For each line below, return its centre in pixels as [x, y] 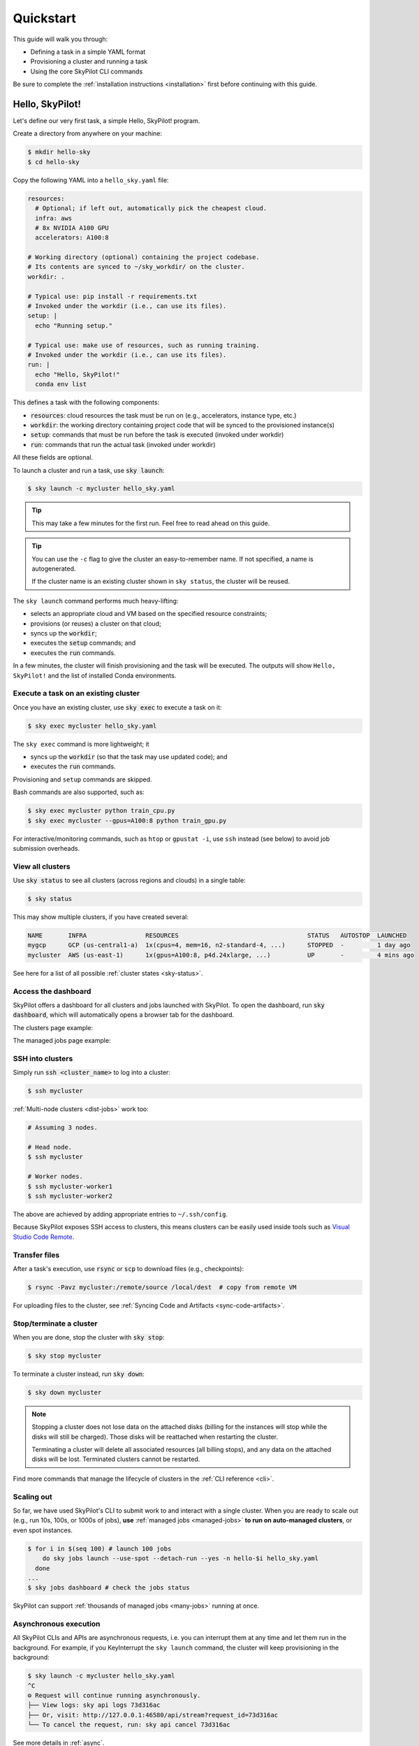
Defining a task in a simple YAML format [88, 52]
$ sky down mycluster [65, 1392]
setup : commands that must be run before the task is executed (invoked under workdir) [157, 435]
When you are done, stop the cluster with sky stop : [89, 1337]
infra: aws [54, 218]
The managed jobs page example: [62, 1041]
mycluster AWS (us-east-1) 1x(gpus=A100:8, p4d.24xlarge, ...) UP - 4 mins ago [221, 955]
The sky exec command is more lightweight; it [81, 744]
